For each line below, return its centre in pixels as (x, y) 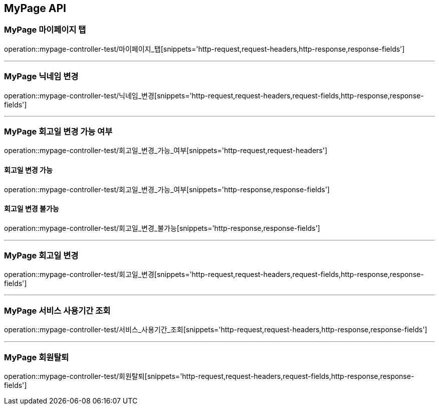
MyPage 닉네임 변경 (41, 77)
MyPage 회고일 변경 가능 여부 (58, 131)
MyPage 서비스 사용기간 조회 (57, 310)
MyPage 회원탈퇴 (37, 357)
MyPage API (35, 8)
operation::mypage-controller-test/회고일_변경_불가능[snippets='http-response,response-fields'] (162, 228)
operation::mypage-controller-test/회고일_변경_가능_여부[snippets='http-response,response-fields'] (167, 189)
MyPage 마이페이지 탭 (45, 30)
